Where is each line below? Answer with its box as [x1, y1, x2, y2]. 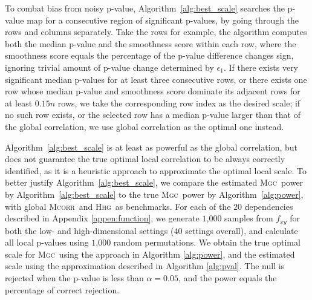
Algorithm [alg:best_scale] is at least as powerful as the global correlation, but [5, 140, 298, 153]
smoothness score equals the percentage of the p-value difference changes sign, [5, 49, 294, 62]
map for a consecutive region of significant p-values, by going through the [27, 13, 299, 26]
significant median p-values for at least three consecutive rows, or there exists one [5, 73, 307, 85]
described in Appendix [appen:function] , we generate [5, 212, 200, 224]
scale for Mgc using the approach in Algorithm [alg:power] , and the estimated [5, 247, 295, 260]
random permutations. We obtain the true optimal [113, 236, 301, 249]
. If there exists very [223, 60, 299, 73]
